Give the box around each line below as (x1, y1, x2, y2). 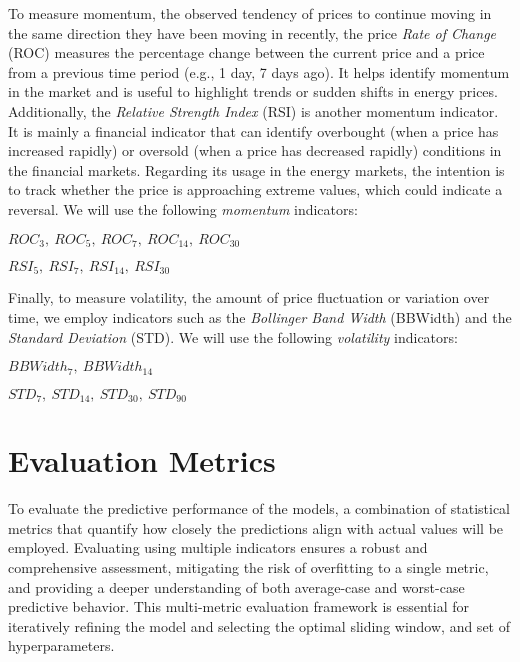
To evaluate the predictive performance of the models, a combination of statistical (8, 498, 510, 519)
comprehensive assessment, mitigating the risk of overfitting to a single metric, (8, 557, 489, 578)
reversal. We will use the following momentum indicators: (8, 198, 358, 219)
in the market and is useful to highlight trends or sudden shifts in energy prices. (8, 81, 498, 102)
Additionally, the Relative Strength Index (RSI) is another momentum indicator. (8, 100, 499, 121)
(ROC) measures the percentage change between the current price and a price (8, 42, 485, 63)
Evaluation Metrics (8, 440, 276, 481)
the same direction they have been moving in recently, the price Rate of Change (8, 22, 497, 43)
